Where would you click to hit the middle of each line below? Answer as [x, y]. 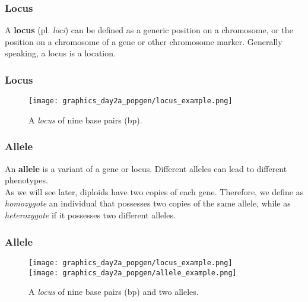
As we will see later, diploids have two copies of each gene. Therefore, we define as [154, 191]
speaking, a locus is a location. [60, 53]
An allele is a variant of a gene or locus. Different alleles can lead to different [146, 168]
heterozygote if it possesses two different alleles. [90, 215]
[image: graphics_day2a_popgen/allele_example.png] [133, 273]
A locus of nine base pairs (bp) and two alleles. [114, 292]
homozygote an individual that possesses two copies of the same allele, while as [148, 203]
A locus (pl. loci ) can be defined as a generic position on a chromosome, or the [149, 30]
